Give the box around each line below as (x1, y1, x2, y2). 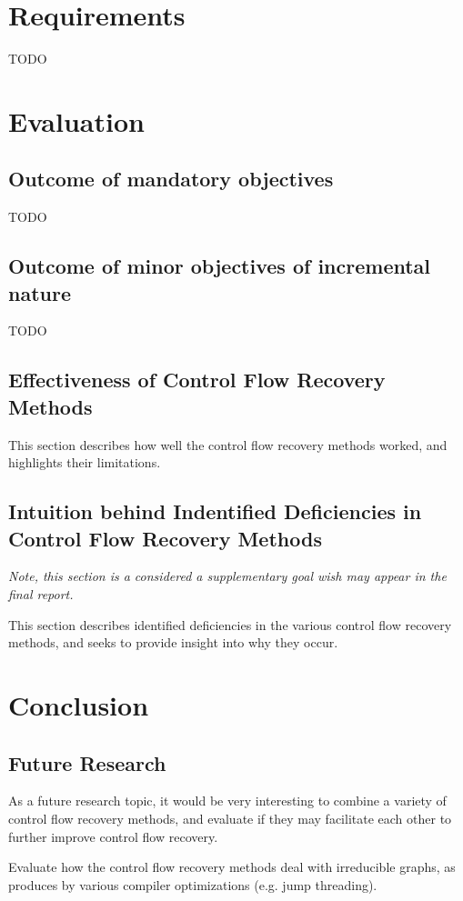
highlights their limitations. (8, 453, 161, 472)
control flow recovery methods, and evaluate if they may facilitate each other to (8, 809, 452, 827)
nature (8, 278, 71, 306)
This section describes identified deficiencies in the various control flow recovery (8, 615, 452, 634)
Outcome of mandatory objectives (8, 165, 334, 193)
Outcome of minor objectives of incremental (8, 252, 431, 280)
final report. (8, 585, 74, 604)
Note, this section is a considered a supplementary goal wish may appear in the (8, 566, 447, 586)
